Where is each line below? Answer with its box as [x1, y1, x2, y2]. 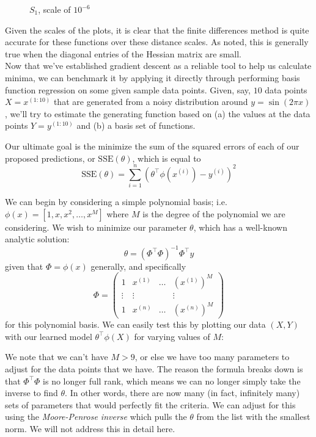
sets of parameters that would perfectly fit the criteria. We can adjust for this [5, 398, 296, 411]
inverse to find [5, 386, 58, 399]
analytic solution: [5, 233, 70, 245]
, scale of [38, 3, 71, 15]
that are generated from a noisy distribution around [53, 95, 248, 108]
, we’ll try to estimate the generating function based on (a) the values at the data [5, 107, 310, 120]
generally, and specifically [90, 259, 186, 272]
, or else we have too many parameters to [134, 350, 290, 363]
